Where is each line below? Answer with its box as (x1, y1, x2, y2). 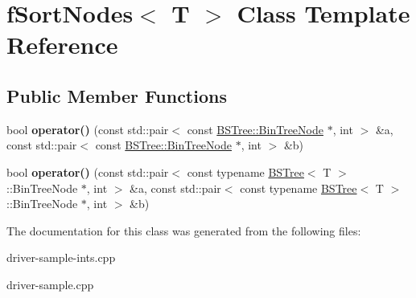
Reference (6, 28, 118, 61)
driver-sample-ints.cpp (6, 249, 116, 266)
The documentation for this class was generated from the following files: (6, 222, 361, 239)
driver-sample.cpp (6, 276, 94, 292)
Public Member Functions (6, 83, 227, 108)
